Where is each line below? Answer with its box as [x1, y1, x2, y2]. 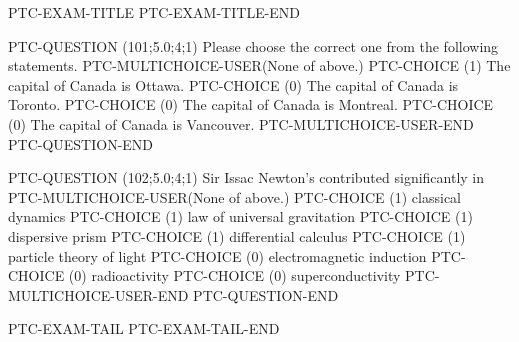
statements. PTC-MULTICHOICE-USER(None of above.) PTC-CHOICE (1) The [8, 55, 511, 76]
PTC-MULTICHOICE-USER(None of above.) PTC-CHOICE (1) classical [8, 186, 461, 207]
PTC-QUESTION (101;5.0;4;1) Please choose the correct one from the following [8, 35, 499, 56]
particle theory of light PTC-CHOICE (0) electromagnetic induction [8, 245, 427, 266]
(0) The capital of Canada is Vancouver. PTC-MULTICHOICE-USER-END [8, 113, 474, 134]
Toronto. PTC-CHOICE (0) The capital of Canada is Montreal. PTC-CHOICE [8, 94, 494, 115]
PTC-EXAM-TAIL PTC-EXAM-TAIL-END [8, 318, 280, 339]
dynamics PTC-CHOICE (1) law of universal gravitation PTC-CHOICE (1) [8, 206, 473, 227]
